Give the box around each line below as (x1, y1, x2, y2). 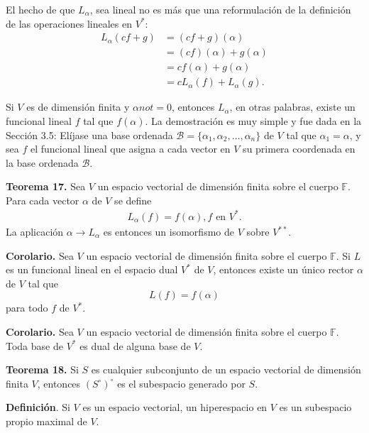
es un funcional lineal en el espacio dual (6, 262, 178, 277)
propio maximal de (6, 413, 87, 428)
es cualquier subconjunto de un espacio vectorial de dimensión (91, 362, 361, 377)
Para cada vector (6, 192, 79, 207)
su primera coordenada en (243, 141, 356, 156)
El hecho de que (6, 2, 75, 16)
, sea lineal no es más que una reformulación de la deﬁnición (89, 2, 351, 16)
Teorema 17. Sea (6, 179, 86, 194)
